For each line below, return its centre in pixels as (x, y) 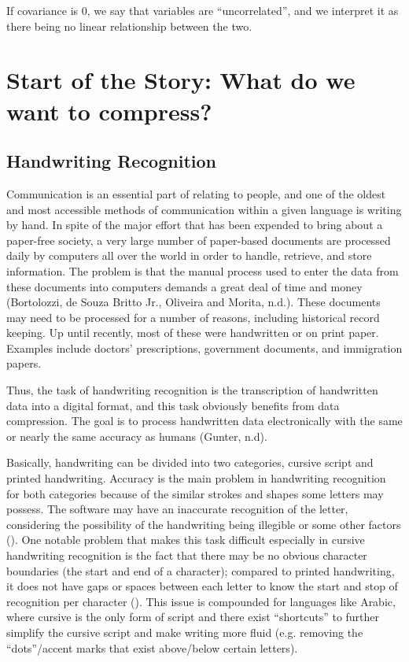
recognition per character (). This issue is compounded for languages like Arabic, (201, 601)
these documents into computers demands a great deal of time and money (184, 286)
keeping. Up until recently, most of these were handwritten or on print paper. (193, 333)
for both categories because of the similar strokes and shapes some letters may (195, 493)
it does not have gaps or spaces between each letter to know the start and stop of (202, 586)
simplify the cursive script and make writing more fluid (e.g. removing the (185, 632)
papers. (24, 363)
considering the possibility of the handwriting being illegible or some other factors (204, 524)
